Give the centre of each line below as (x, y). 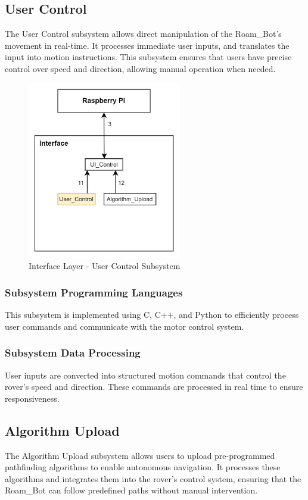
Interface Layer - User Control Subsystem (105, 266)
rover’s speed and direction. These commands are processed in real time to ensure (154, 387)
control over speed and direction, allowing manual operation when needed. (140, 68)
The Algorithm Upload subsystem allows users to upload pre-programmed (140, 455)
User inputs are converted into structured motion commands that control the (145, 375)
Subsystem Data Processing (73, 353)
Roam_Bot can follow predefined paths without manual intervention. (131, 490)
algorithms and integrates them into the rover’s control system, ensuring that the (153, 478)
